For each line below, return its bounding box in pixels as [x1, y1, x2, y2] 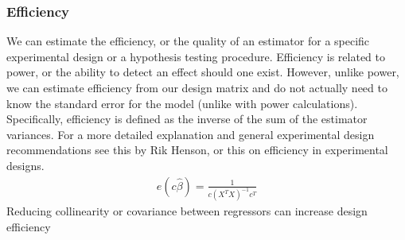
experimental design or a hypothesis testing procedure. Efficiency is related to [6, 48, 385, 64]
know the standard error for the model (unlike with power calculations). [6, 95, 358, 111]
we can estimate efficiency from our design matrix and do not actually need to [6, 79, 387, 95]
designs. [6, 157, 45, 173]
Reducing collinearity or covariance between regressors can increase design [6, 203, 368, 219]
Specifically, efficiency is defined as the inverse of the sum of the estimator [6, 110, 368, 127]
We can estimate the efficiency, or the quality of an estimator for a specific [6, 33, 370, 49]
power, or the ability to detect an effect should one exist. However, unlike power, [6, 64, 399, 80]
